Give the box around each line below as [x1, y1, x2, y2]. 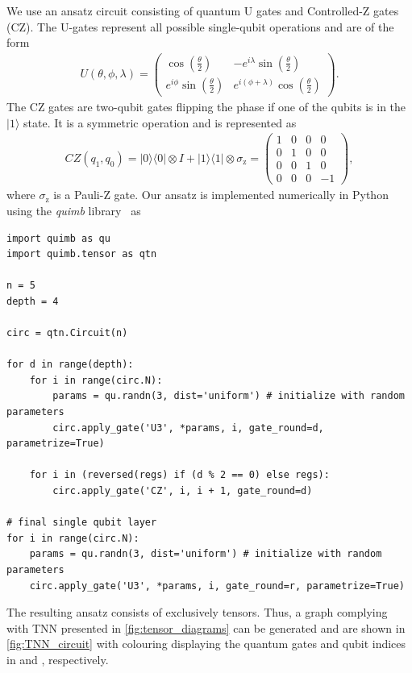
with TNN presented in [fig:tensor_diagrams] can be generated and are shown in [6, 619, 406, 636]
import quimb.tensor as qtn [6, 248, 157, 260]
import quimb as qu [6, 232, 110, 244]
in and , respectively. [6, 650, 109, 667]
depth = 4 [6, 295, 59, 307]
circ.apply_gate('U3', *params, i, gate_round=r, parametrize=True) [29, 580, 405, 592]
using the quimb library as [6, 201, 141, 218]
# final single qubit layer [6, 517, 157, 529]
